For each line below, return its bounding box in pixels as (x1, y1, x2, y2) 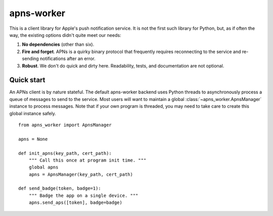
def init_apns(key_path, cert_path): (18, 150, 112, 156)
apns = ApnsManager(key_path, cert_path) (28, 172, 133, 177)
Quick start (9, 76, 45, 84)
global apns (28, 165, 59, 170)
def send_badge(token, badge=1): (18, 186, 101, 191)
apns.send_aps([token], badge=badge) (28, 200, 122, 205)
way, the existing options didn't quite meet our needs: (9, 32, 121, 38)
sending (22, 56, 39, 62)
